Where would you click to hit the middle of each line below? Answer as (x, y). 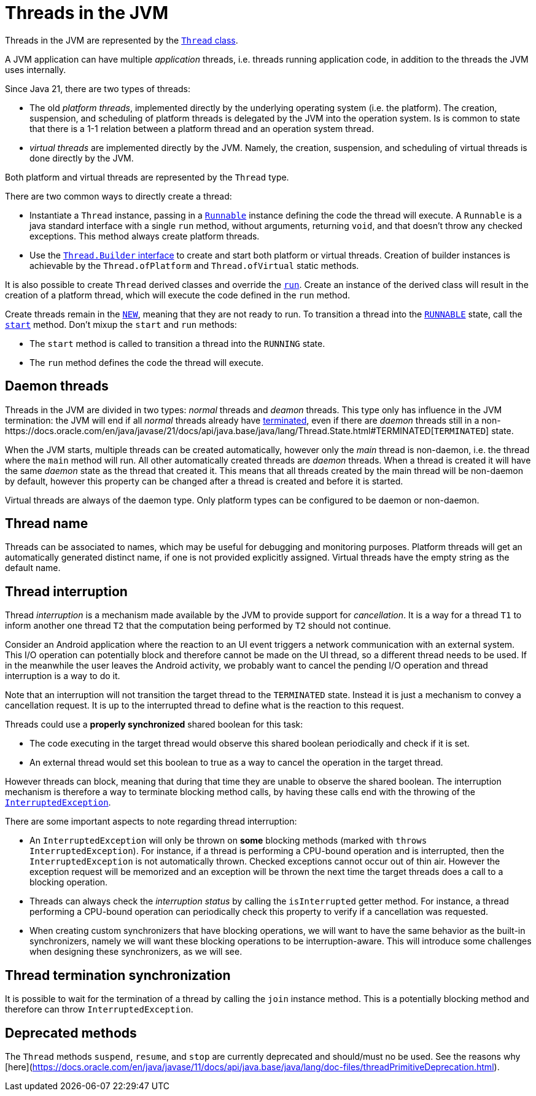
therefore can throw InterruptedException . (99, 1009)
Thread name (47, 524)
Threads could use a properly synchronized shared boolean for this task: (154, 725)
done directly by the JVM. (82, 158)
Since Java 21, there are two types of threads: (98, 88)
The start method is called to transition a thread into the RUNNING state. (177, 343)
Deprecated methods (71, 1033)
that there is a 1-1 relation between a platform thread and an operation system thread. (202, 128)
